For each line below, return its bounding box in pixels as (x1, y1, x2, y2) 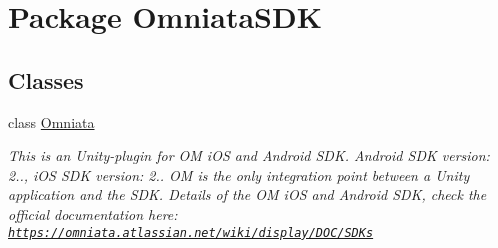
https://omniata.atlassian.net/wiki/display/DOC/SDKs (8, 225, 374, 240)
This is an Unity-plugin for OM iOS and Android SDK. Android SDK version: (8, 145, 490, 166)
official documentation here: (8, 203, 178, 224)
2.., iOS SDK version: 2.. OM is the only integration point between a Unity (8, 164, 470, 185)
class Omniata (8, 111, 95, 132)
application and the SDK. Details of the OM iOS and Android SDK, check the (8, 184, 487, 205)
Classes (8, 64, 84, 95)
